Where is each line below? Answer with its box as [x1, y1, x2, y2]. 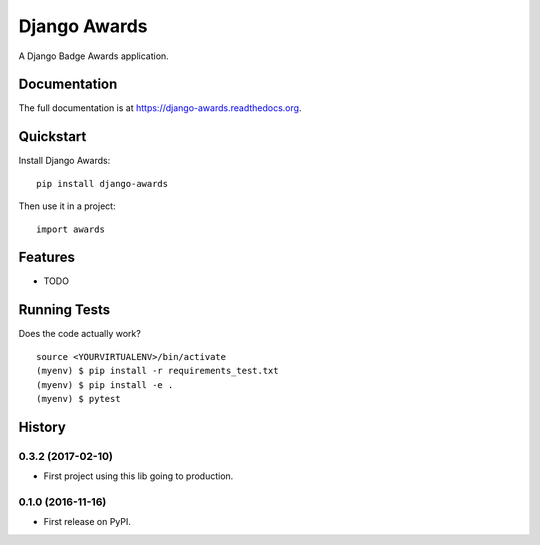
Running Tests [18, 301, 110, 319]
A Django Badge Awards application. [18, 50, 169, 62]
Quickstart [18, 128, 87, 145]
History [18, 418, 67, 435]
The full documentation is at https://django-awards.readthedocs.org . [18, 102, 302, 114]
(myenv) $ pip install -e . [36, 379, 174, 390]
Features [18, 249, 75, 266]
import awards [36, 223, 105, 235]
